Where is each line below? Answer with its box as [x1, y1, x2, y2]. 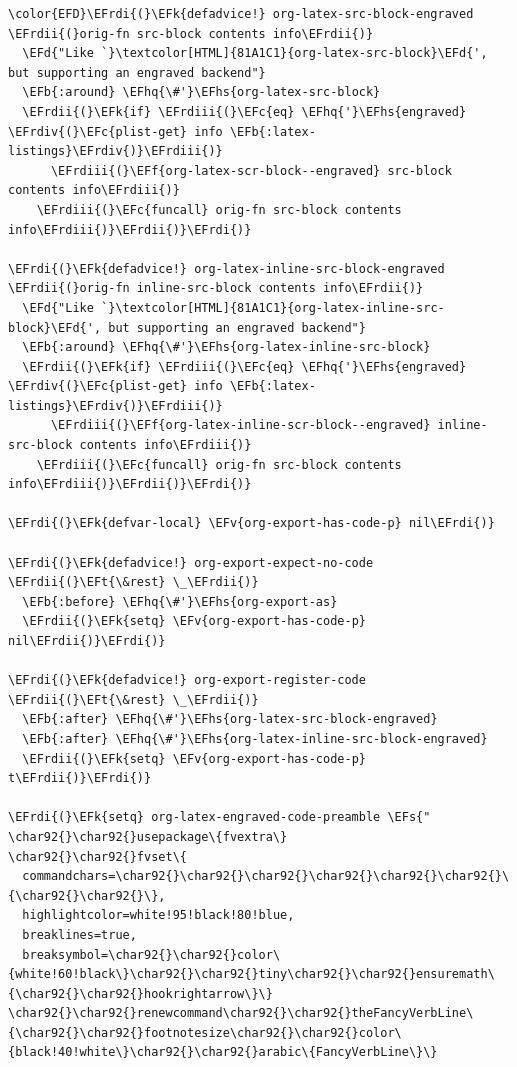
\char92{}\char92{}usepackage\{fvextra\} [8, 829, 288, 844]
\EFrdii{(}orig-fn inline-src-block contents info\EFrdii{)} [8, 281, 424, 296]
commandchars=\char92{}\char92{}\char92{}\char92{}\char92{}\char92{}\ [22, 869, 510, 884]
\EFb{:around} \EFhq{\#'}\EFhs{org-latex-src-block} [22, 85, 381, 100]
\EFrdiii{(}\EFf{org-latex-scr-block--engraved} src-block [50, 163, 452, 178]
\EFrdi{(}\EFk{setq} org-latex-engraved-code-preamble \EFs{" [8, 810, 431, 825]
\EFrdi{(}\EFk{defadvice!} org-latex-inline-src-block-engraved [8, 261, 445, 276]
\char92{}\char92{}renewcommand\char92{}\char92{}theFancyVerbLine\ [8, 1006, 474, 1021]
